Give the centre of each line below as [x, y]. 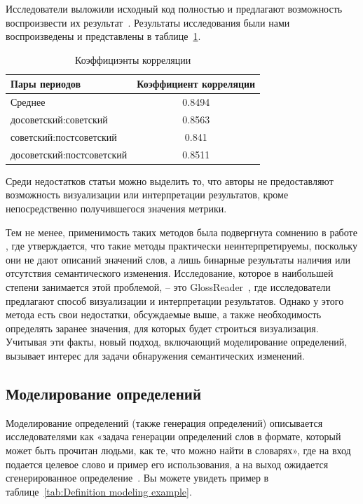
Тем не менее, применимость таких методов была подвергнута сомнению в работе [181, 232]
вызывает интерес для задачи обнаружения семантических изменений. [155, 355]
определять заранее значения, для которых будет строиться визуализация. [162, 328]
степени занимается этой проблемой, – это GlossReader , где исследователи [168, 287]
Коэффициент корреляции [196, 84]
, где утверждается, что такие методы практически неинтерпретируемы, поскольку [181, 246]
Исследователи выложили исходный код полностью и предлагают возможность [174, 8]
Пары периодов [46, 84]
